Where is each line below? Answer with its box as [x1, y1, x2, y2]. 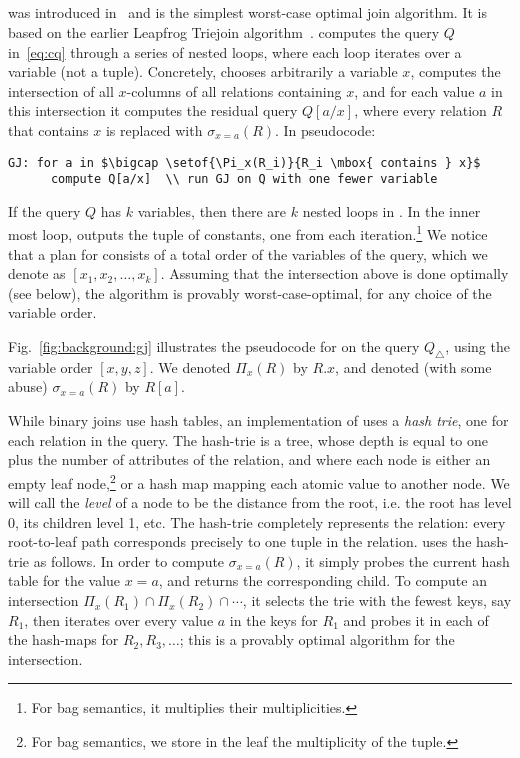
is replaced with [105, 119, 203, 140]
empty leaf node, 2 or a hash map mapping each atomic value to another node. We [8, 469, 510, 493]
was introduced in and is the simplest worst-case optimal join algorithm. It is [8, 2, 487, 23]
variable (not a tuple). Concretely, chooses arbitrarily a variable [8, 61, 398, 82]
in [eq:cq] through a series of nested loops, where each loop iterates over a [8, 41, 462, 62]
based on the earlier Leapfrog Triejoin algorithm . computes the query [8, 21, 440, 42]
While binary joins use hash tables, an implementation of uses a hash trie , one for [8, 410, 509, 431]
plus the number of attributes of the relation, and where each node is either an [8, 449, 491, 470]
